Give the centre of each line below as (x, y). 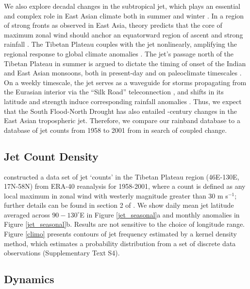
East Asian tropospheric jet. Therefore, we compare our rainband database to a (122, 120)
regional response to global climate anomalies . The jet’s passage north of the (119, 53)
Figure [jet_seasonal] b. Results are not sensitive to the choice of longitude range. (125, 224)
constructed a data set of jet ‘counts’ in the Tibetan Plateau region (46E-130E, (122, 176)
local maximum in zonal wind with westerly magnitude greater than (105, 195)
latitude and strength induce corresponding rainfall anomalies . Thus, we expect (123, 101)
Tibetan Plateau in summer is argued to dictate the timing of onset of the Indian (125, 63)
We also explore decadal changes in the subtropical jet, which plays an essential (122, 6)
